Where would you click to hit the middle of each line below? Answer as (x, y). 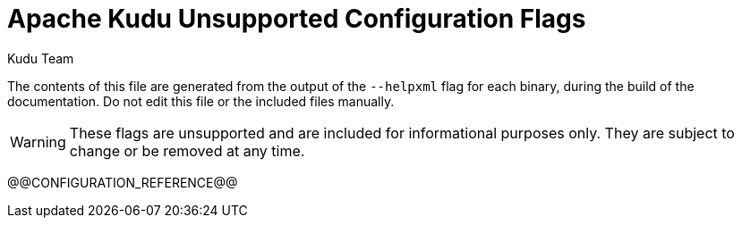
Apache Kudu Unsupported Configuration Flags (297, 19)
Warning (38, 142)
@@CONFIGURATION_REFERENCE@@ (123, 182)
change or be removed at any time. (187, 150)
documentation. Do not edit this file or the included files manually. (201, 101)
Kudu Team (41, 58)
